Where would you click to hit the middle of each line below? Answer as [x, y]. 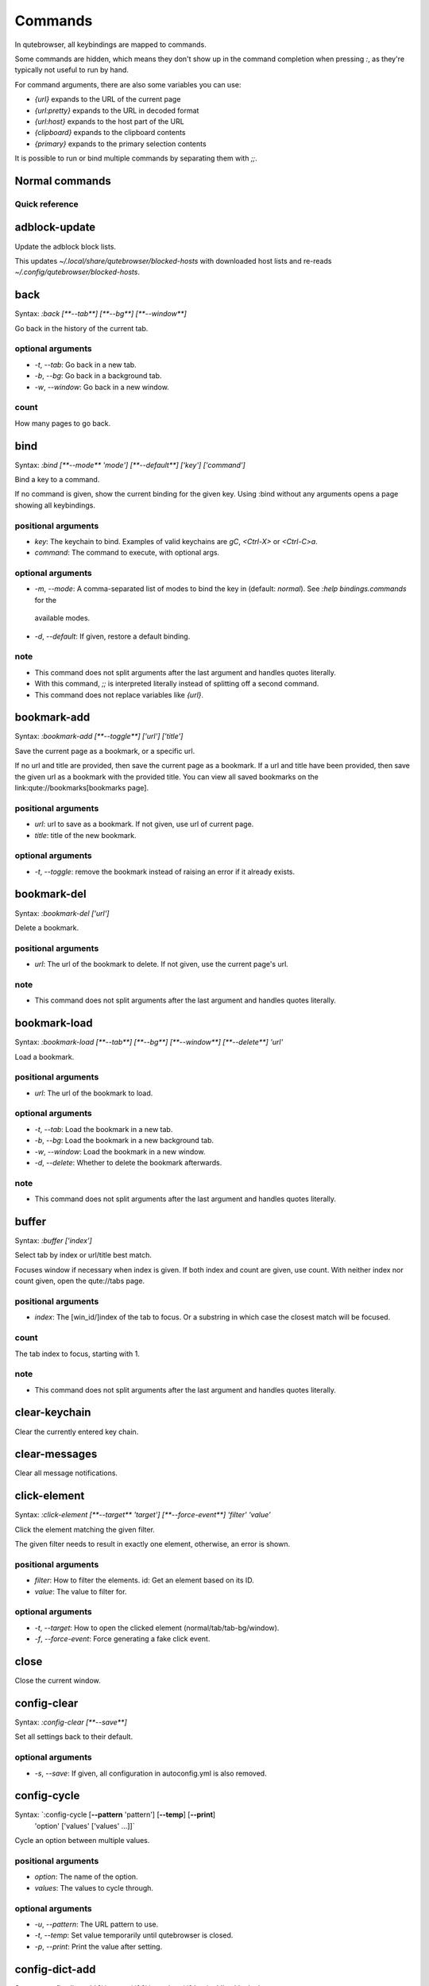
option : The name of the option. [86, 1877]
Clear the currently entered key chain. [77, 1432]
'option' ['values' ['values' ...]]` [85, 1826]
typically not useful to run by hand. [71, 70]
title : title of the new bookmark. [85, 835]
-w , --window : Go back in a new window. [102, 387]
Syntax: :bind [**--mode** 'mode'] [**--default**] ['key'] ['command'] [130, 465]
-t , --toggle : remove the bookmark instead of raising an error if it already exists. [165, 871]
